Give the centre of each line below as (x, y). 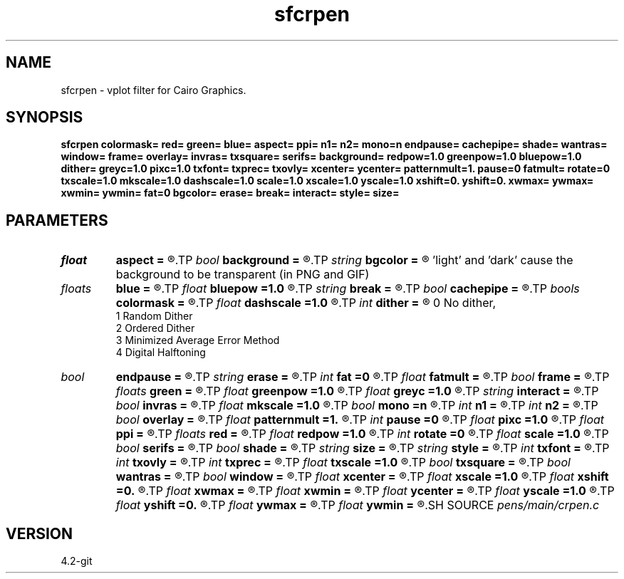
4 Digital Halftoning (161, 353)
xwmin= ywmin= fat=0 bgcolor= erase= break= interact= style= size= (230, 193)
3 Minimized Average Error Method (198, 340)
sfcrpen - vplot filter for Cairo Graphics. (154, 90)
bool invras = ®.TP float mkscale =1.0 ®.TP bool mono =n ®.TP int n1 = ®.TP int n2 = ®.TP (357, 406)
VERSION (40, 533)
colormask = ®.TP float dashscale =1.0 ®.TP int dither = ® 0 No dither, (306, 303)
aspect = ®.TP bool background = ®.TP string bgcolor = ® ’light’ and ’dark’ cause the (344, 260)
